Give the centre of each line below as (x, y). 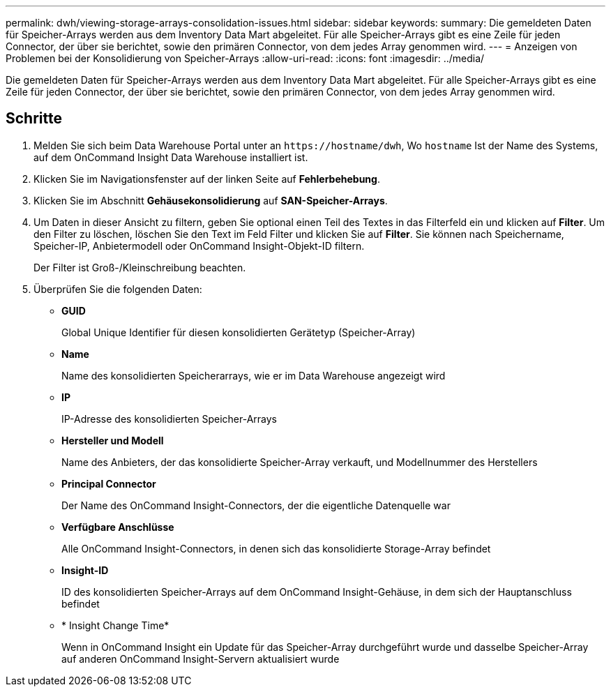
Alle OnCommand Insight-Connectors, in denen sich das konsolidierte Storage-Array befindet (276, 548)
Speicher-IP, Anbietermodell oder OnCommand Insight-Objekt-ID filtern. (199, 246)
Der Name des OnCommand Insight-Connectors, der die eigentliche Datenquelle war (256, 505)
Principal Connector (109, 483)
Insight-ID (85, 570)
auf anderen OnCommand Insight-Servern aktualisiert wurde (201, 659)
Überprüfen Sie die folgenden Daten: (118, 289)
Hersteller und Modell (113, 440)
